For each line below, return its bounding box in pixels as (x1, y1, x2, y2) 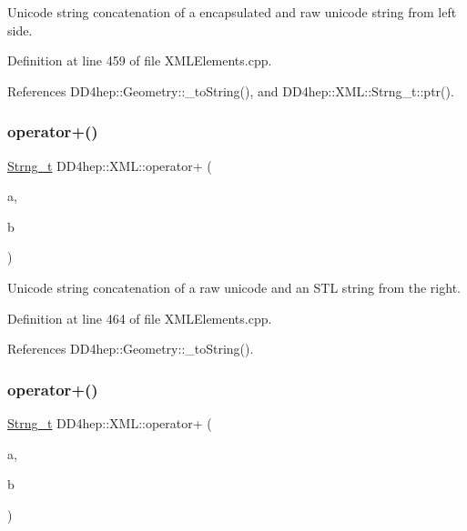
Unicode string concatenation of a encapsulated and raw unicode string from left (7, 3, 457, 21)
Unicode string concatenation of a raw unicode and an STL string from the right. (7, 277, 461, 296)
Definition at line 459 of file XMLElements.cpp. (7, 51, 272, 70)
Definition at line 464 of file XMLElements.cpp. (7, 308, 272, 327)
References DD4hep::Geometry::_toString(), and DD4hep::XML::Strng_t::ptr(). (7, 81, 454, 100)
